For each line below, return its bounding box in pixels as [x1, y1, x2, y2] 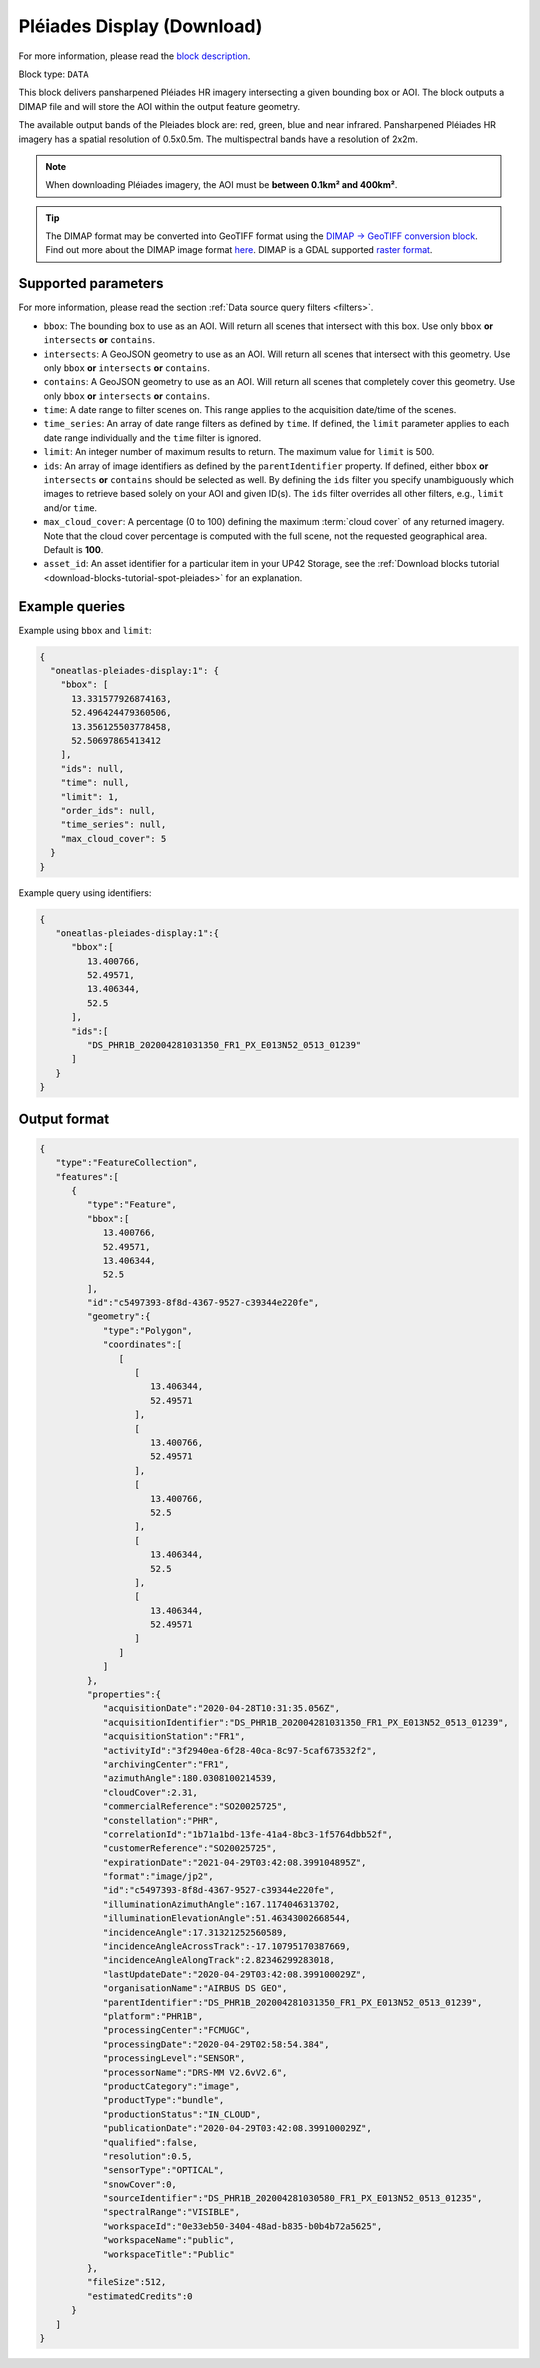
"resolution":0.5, [102, 2150, 194, 2162]
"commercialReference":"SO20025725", [102, 1801, 288, 1812]
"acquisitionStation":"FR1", [102, 1731, 246, 1742]
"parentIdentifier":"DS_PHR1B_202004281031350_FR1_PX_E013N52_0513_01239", [102, 1996, 483, 2008]
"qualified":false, [102, 2136, 199, 2148]
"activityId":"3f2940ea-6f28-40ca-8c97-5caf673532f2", [102, 1745, 378, 1756]
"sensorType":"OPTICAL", [102, 2165, 225, 2176]
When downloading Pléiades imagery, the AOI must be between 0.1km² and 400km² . [45, 179, 398, 191]
